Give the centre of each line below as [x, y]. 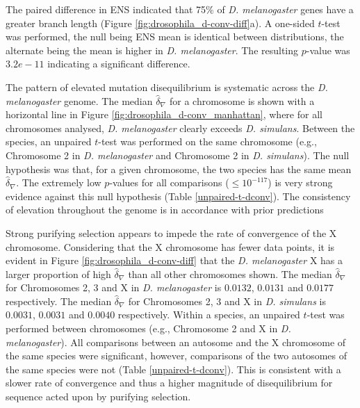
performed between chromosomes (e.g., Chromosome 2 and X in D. [148, 328]
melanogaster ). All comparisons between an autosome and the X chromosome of [176, 342]
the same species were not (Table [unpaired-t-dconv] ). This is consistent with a [173, 369]
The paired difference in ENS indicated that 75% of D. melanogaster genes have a [180, 9]
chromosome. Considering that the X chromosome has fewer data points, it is [170, 246]
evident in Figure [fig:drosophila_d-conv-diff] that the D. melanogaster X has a [174, 260]
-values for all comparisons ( [169, 182]
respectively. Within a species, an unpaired [209, 315]
